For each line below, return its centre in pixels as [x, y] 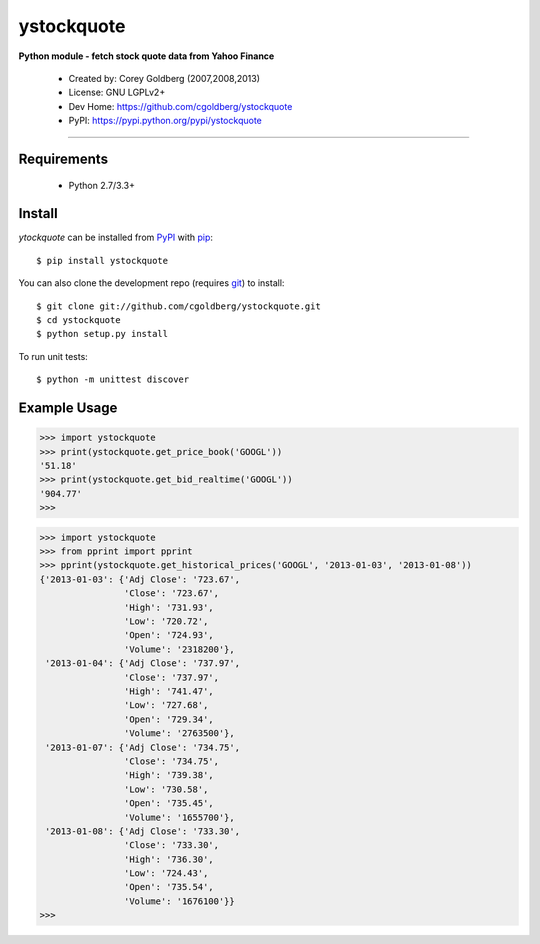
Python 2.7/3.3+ [101, 185]
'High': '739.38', [168, 775]
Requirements [63, 158]
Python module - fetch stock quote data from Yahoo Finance [146, 56]
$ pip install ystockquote [102, 260]
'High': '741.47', [168, 691]
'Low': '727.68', [166, 705]
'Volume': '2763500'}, [179, 733]
